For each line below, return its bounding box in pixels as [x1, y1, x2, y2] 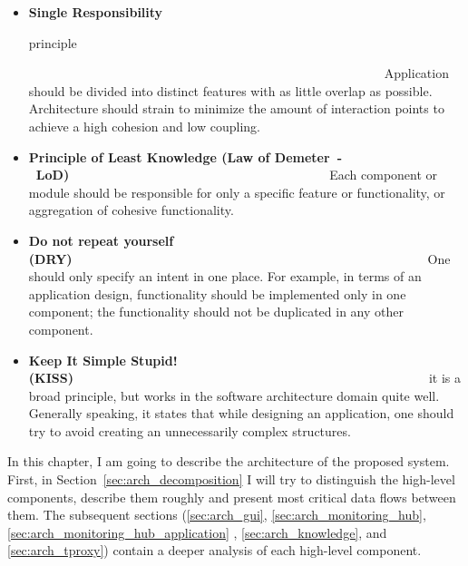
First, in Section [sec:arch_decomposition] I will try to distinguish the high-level [7, 470, 455, 489]
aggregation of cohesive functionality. [28, 200, 234, 220]
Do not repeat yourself [28, 230, 174, 249]
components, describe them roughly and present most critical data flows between [7, 487, 456, 506]
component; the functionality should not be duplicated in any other [28, 302, 404, 321]
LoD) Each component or [35, 165, 438, 184]
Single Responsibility [28, 3, 163, 21]
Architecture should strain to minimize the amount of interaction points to [28, 99, 444, 118]
